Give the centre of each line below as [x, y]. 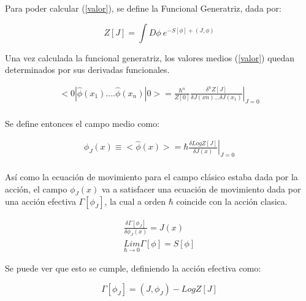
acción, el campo [36, 189]
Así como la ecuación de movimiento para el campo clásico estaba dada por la [151, 177]
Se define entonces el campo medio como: [82, 123]
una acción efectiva [40, 201]
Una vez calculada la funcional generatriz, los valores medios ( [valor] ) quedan [150, 57]
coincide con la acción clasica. [232, 201]
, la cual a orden [135, 201]
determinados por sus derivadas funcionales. [87, 70]
